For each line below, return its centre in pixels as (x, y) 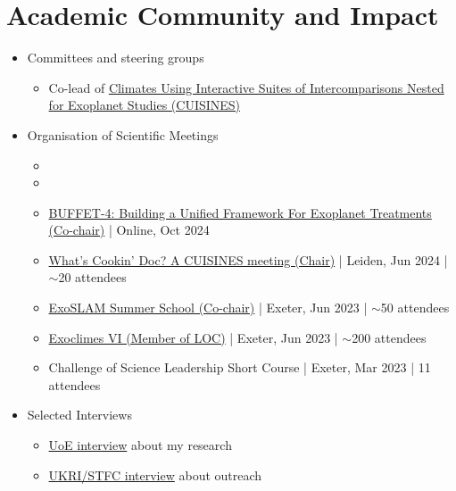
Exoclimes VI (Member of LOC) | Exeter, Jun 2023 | (193, 337)
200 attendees (389, 337)
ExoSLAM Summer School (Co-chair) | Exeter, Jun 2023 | (208, 308)
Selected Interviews (79, 415)
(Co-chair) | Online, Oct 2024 (129, 230)
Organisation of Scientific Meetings (123, 134)
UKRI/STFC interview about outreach (155, 474)
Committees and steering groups (116, 58)
